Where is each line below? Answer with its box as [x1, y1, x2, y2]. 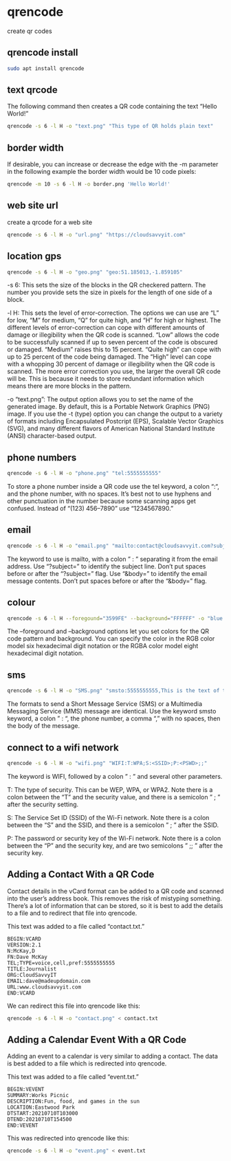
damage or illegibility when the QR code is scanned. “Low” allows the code [7, 331, 220, 339]
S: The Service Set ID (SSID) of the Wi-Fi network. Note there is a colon [7, 813, 210, 821]
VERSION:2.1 [7, 941, 41, 949]
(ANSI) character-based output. [7, 432, 97, 440]
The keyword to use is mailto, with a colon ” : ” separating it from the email [7, 555, 218, 563]
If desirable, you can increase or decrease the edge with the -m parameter [7, 160, 219, 168]
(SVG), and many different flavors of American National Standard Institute [7, 424, 215, 433]
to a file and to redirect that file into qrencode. [7, 909, 137, 917]
